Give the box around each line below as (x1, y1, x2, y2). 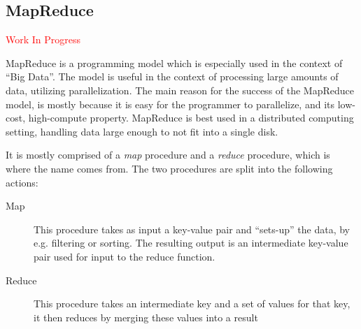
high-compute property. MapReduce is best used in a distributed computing (28, 110, 354, 125)
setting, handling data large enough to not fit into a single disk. (6, 124, 278, 138)
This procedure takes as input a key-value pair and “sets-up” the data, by (34, 221, 350, 236)
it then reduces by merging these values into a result (34, 309, 258, 324)
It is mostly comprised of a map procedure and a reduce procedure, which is (6, 147, 330, 162)
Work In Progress (6, 32, 81, 47)
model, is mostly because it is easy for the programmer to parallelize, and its (6, 96, 335, 111)
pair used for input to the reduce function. (34, 249, 215, 263)
